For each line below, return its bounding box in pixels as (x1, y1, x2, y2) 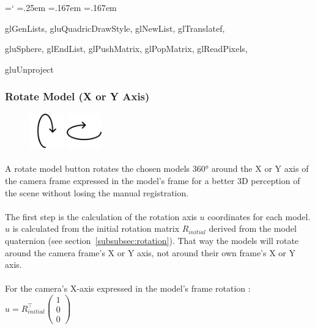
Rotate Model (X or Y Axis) (5, 89, 150, 104)
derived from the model (209, 222, 297, 235)
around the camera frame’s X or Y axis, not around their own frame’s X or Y (5, 246, 295, 259)
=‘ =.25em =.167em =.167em (5, 1, 117, 13)
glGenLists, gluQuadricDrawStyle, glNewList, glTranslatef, (5, 21, 225, 34)
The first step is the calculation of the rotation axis (5, 210, 197, 223)
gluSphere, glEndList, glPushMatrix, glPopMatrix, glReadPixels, (5, 42, 248, 55)
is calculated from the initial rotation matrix (12, 222, 180, 235)
